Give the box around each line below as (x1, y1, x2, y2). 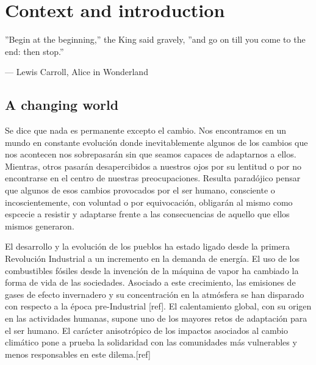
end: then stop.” (5, 45, 64, 57)
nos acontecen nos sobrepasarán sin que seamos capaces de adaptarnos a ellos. (5, 148, 296, 161)
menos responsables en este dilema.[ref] (5, 347, 151, 360)
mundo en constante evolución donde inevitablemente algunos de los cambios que (5, 136, 308, 148)
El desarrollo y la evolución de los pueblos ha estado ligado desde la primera (5, 240, 290, 253)
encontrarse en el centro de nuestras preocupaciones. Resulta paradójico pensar (5, 172, 301, 184)
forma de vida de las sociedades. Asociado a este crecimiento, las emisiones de (5, 276, 296, 289)
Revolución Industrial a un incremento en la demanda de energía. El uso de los (5, 252, 300, 265)
